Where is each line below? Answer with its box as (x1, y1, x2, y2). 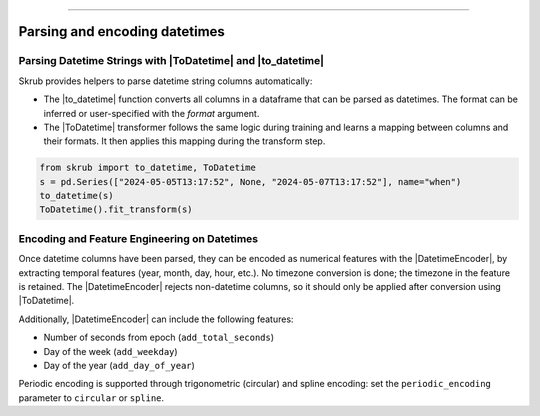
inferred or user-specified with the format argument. (43, 107, 260, 119)
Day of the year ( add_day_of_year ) (43, 359, 195, 371)
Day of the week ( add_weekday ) (43, 345, 179, 357)
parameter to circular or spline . (18, 391, 165, 404)
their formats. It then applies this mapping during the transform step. (43, 135, 326, 147)
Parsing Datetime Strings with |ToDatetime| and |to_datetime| (18, 54, 325, 68)
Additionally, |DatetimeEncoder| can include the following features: (18, 313, 294, 325)
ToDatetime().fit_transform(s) (39, 204, 194, 215)
